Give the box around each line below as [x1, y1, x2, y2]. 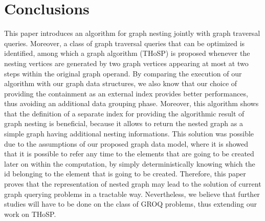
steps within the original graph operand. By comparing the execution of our [4, 68, 242, 78]
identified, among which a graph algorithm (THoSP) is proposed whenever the [4, 48, 250, 58]
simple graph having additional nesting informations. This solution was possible [4, 128, 254, 139]
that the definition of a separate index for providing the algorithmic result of [4, 108, 245, 118]
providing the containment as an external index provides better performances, [4, 88, 248, 98]
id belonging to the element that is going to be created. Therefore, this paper [4, 168, 246, 179]
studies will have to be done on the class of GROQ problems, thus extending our [4, 198, 257, 209]
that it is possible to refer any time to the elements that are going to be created [4, 148, 254, 159]
